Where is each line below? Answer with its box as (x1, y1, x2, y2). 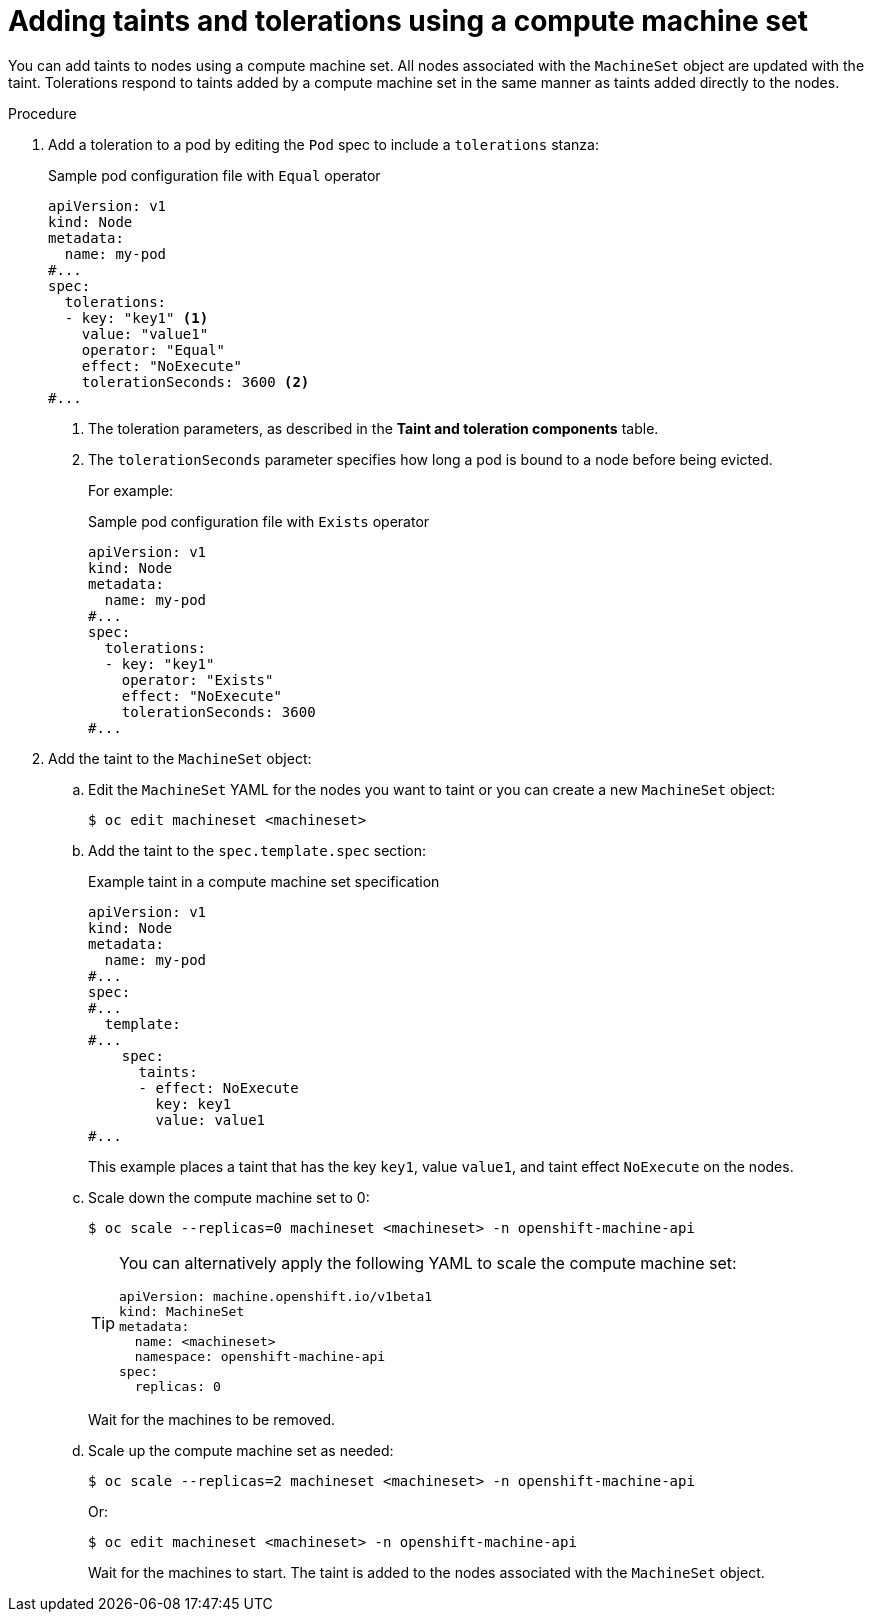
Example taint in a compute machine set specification (88, 872, 440, 890)
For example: (88, 481, 174, 499)
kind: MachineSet (119, 1303, 245, 1319)
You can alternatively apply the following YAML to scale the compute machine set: (119, 1252, 737, 1273)
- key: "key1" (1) (64, 309, 209, 326)
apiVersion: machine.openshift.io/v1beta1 (119, 1288, 433, 1304)
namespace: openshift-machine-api (134, 1348, 386, 1364)
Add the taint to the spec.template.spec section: (88, 841, 427, 859)
